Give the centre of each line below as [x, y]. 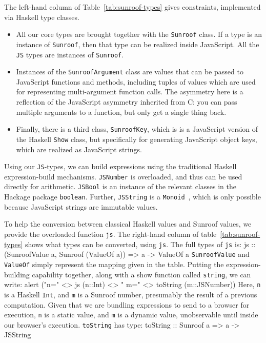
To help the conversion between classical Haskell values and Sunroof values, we [128, 224]
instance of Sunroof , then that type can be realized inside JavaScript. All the [138, 44]
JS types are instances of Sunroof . [70, 54]
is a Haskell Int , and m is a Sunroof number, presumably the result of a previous [131, 294]
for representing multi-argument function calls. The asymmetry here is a [130, 92]
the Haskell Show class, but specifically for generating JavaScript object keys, [137, 139]
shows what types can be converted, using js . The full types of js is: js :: [140, 244]
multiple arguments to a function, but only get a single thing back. [121, 112]
